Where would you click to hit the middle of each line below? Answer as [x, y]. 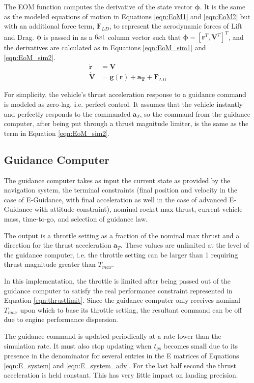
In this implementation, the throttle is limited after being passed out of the [117, 280]
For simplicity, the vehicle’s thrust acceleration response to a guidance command [125, 94]
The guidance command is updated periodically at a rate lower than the [113, 335]
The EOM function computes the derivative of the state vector [98, 6]
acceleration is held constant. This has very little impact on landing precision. [121, 375]
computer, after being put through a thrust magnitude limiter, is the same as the [126, 123]
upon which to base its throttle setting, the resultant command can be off [131, 309]
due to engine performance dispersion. [61, 319]
